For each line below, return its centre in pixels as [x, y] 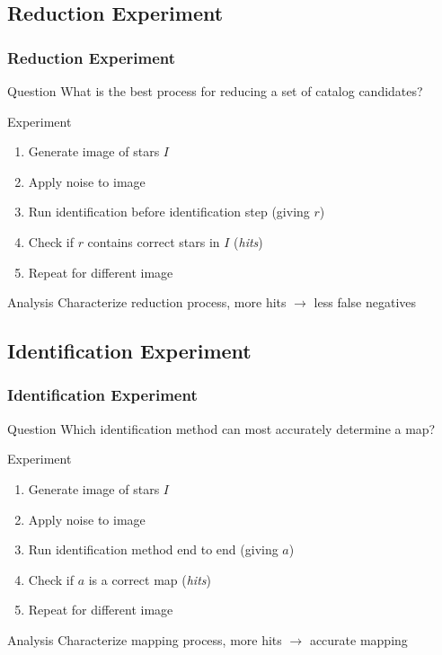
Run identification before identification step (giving [169, 212]
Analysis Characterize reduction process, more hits [147, 302]
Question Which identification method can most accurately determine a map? [221, 428]
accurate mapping [358, 639]
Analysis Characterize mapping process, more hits [145, 639]
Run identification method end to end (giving [153, 549]
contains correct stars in [154, 241]
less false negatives [365, 302]
